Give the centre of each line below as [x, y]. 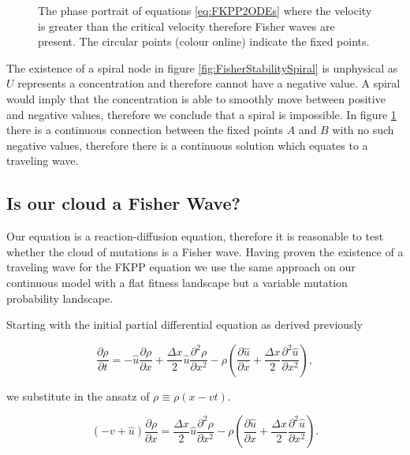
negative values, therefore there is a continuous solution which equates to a [187, 145]
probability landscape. [60, 298]
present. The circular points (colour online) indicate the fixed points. [204, 41]
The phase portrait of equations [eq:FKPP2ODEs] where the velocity [205, 10]
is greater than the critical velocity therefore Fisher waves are [186, 26]
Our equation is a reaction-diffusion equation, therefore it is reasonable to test [195, 236]
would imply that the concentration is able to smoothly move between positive [196, 98]
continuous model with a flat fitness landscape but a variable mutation [177, 282]
